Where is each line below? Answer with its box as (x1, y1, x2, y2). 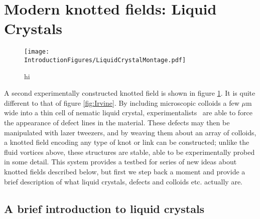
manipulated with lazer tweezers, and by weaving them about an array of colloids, (4, 127, 256, 137)
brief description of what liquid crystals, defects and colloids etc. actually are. (4, 176, 243, 186)
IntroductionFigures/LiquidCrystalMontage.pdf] (24, 56, 186, 64)
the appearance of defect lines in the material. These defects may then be (4, 117, 230, 127)
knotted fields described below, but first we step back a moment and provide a (4, 166, 245, 176)
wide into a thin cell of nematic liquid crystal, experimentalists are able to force (4, 107, 253, 118)
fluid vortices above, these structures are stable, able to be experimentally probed (4, 146, 255, 157)
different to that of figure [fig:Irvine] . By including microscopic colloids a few (4, 97, 239, 108)
